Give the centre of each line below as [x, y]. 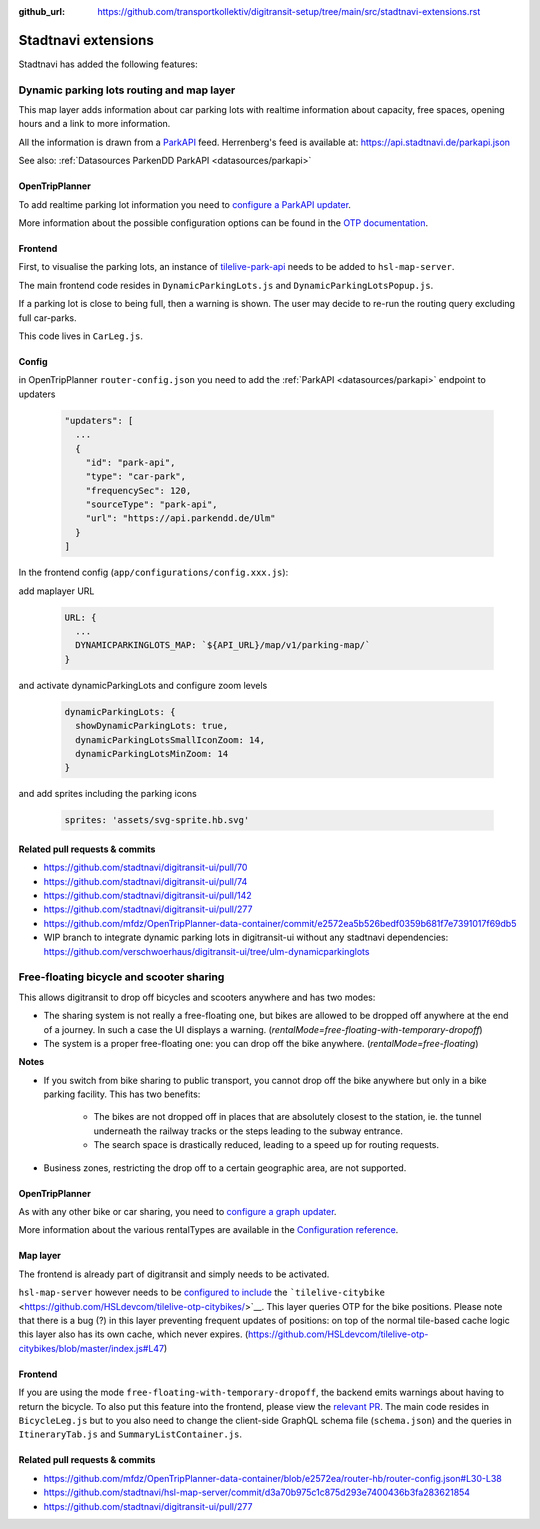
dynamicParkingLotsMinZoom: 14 [152, 753]
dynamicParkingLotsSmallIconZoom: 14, [170, 739]
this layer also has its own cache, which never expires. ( [133, 1334]
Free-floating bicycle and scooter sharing [121, 977]
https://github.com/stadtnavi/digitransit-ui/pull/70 [145, 867]
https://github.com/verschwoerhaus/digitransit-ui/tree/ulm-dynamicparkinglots [206, 951]
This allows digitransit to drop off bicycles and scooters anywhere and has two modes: [197, 997]
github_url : [41, 11]
